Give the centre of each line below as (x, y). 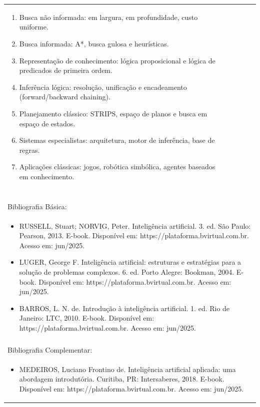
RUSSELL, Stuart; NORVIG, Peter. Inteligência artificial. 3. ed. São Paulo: (135, 225)
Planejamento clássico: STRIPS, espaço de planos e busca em (113, 113)
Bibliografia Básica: (37, 206)
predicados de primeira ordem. (66, 70)
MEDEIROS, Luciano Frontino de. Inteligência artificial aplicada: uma (127, 369)
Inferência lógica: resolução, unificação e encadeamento (103, 87)
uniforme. (34, 27)
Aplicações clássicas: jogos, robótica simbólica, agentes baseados (117, 167)
